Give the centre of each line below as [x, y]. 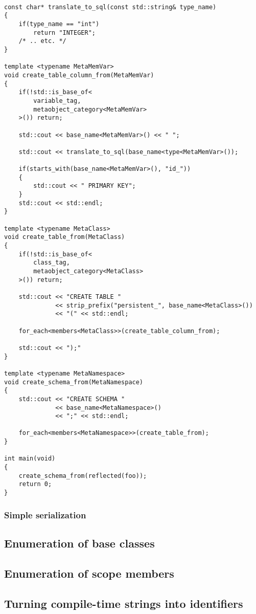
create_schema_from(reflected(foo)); [83, 476]
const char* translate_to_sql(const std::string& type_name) [110, 7]
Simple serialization [45, 514]
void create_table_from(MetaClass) [65, 237]
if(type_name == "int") [59, 24]
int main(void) [30, 459]
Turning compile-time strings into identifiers [124, 603]
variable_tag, [57, 101]
